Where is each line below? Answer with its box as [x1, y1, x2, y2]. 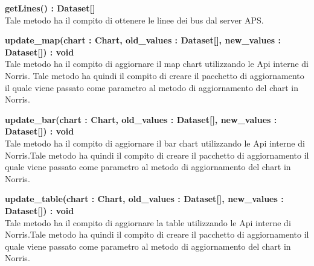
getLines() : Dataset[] [5, 2, 95, 14]
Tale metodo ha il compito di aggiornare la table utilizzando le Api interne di [5, 216, 291, 229]
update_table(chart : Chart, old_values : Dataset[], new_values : [5, 192, 284, 205]
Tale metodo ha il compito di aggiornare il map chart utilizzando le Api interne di [5, 57, 309, 70]
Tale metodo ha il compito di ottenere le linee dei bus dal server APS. [5, 13, 264, 26]
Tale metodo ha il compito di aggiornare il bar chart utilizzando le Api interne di [5, 136, 305, 149]
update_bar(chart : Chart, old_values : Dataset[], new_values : [5, 113, 277, 125]
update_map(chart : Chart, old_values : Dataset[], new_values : [5, 34, 281, 46]
